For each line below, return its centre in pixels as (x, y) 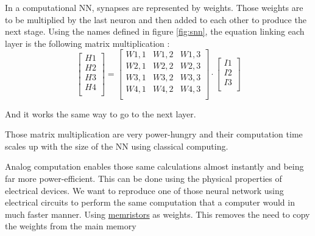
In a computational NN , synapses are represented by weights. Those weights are (154, 7)
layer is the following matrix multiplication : (87, 43)
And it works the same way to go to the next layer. (101, 113)
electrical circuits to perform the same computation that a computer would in (150, 202)
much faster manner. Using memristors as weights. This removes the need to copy (157, 214)
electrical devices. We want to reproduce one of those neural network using (144, 190)
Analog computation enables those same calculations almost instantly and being (154, 166)
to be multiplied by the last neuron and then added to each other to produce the (156, 19)
